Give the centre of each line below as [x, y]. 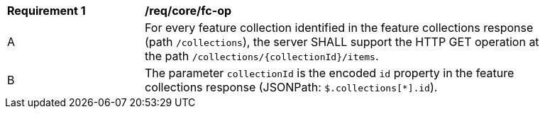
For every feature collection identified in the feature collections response [339, 28]
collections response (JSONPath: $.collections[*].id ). [291, 87]
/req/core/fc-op [188, 11]
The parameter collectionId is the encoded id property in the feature [330, 73]
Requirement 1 [46, 11]
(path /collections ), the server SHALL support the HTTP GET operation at [342, 42]
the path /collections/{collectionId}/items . [262, 56]
